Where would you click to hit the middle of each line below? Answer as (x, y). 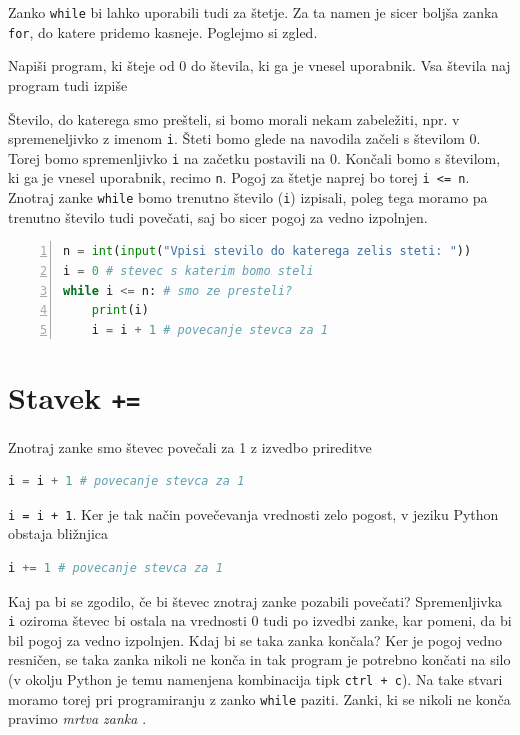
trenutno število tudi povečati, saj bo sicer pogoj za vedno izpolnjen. (218, 216)
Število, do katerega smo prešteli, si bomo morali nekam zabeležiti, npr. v (234, 118)
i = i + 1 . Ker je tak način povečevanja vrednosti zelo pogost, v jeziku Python (253, 513)
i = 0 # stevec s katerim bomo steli (188, 270)
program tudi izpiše (68, 84)
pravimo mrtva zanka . (77, 718)
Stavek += (74, 397)
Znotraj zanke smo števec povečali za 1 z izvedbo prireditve (190, 446)
